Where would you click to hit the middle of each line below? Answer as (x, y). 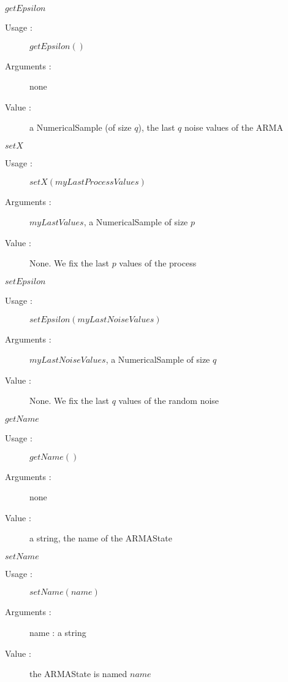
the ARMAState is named (78, 674)
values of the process (158, 263)
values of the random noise (169, 401)
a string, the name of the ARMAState (101, 538)
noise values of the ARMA (234, 127)
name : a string (58, 633)
